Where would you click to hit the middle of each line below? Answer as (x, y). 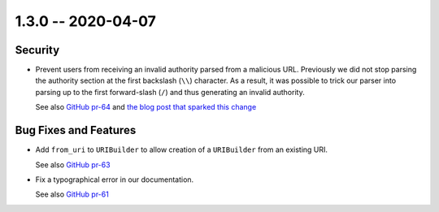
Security (37, 50)
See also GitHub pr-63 (73, 164)
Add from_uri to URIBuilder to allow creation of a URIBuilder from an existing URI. (182, 149)
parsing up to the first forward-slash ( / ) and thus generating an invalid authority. (170, 92)
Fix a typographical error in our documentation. (115, 180)
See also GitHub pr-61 (72, 194)
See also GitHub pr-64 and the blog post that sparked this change (146, 107)
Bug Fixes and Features (76, 130)
